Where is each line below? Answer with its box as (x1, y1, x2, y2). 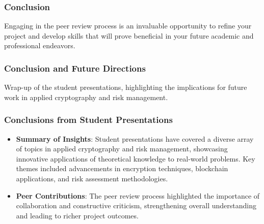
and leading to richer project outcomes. (16, 210, 139, 220)
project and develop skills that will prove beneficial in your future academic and (4, 30, 254, 41)
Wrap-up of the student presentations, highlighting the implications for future (4, 82, 247, 92)
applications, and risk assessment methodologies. (16, 173, 168, 183)
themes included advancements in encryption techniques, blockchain (16, 163, 228, 174)
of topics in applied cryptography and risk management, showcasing (16, 143, 228, 154)
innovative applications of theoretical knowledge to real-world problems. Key (16, 153, 255, 164)
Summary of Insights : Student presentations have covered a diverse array (16, 133, 254, 144)
